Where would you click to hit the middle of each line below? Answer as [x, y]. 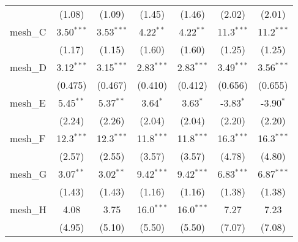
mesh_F [28, 138]
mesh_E [28, 103]
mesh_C [28, 32]
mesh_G [28, 174]
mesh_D [28, 67]
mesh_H [28, 209]
